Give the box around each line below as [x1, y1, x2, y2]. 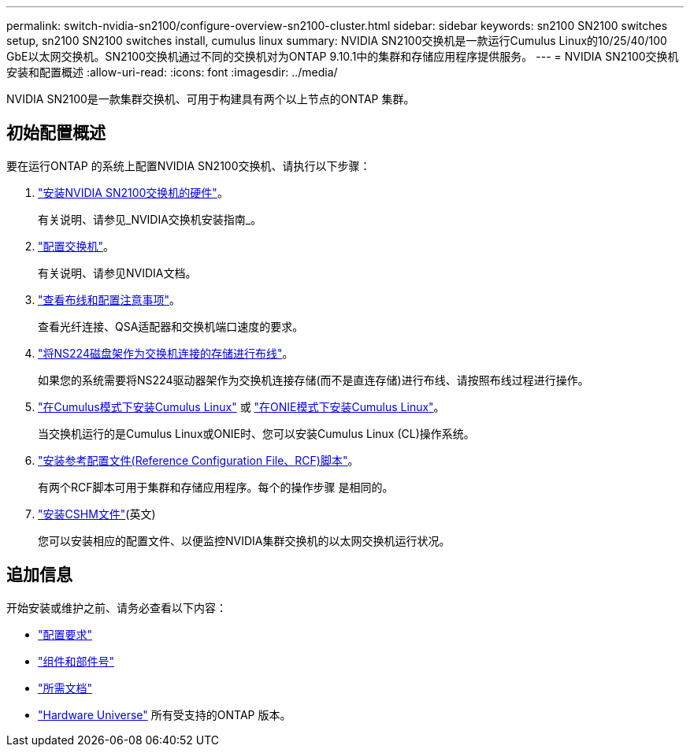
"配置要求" [38, 627, 93, 641]
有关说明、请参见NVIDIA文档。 [38, 265, 197, 280]
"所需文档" [38, 681, 93, 695]
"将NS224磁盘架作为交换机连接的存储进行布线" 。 [38, 346, 294, 360]
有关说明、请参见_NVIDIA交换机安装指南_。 [38, 212, 262, 226]
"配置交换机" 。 [38, 239, 115, 253]
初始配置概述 [6, 123, 106, 143]
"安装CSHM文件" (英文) [38, 506, 156, 521]
